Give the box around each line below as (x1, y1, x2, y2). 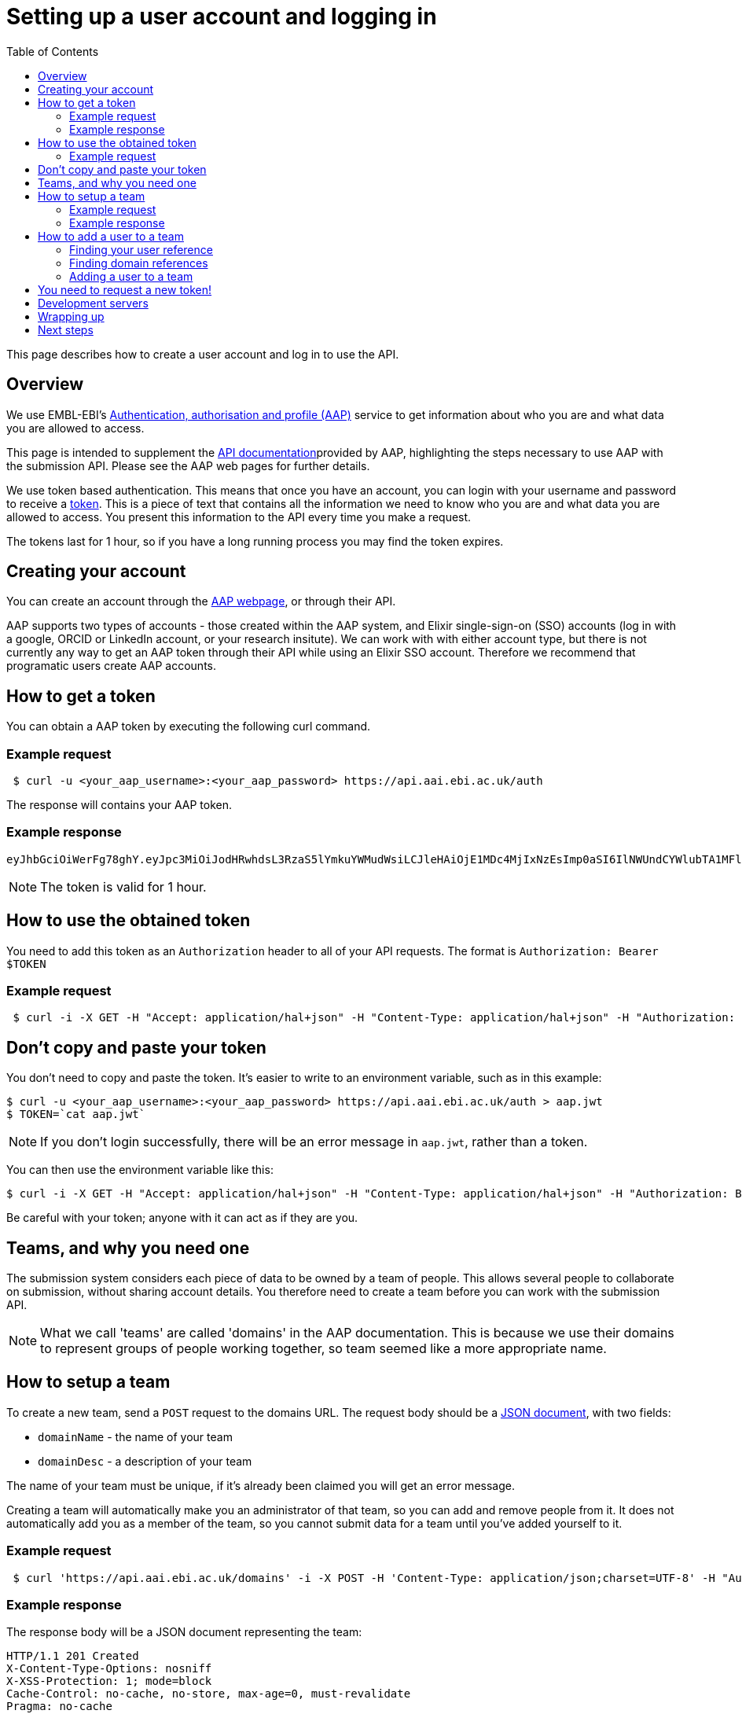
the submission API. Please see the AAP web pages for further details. (6, 458, 370, 473)
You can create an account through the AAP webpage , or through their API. (6, 594, 396, 609)
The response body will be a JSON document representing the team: (6, 1625, 362, 1639)
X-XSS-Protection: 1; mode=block (6, 1675, 212, 1688)
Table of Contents (6, 44, 99, 58)
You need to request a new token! (38, 282, 212, 296)
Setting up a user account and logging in (6, 3, 437, 30)
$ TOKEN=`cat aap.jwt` (6, 1108, 146, 1121)
